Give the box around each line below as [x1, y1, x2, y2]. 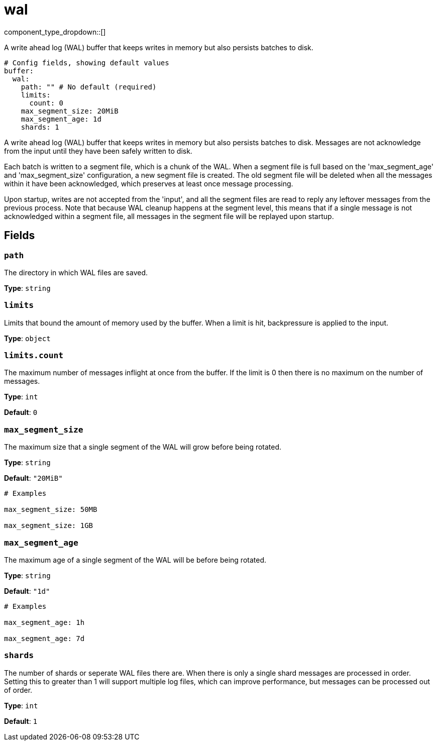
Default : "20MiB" [4, 474, 63, 483]
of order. [4, 685, 33, 694]
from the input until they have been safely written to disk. [4, 146, 192, 155]
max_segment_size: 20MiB [21, 107, 119, 115]
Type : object [4, 334, 51, 343]
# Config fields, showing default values [4, 58, 169, 67]
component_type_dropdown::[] [4, 27, 106, 36]
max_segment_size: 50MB [4, 505, 97, 514]
